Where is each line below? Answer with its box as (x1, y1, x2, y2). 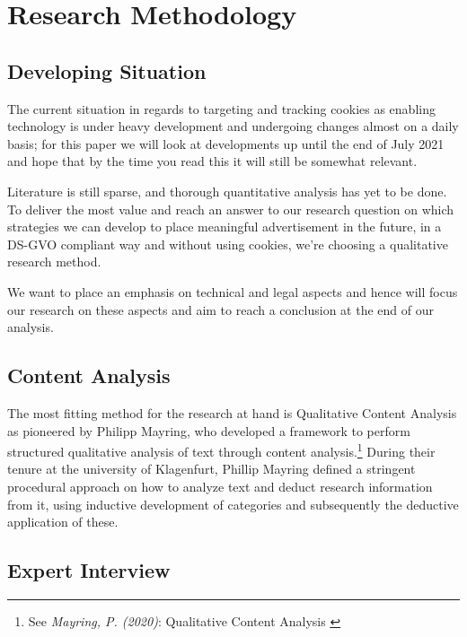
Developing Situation (7, 57, 207, 84)
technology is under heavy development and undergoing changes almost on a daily (7, 117, 459, 135)
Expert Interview (7, 556, 171, 584)
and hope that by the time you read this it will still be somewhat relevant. (7, 152, 418, 170)
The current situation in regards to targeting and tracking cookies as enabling (7, 99, 436, 118)
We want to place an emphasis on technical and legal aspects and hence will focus (7, 282, 458, 301)
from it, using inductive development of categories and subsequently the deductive (7, 494, 459, 513)
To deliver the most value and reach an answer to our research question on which (7, 199, 454, 218)
